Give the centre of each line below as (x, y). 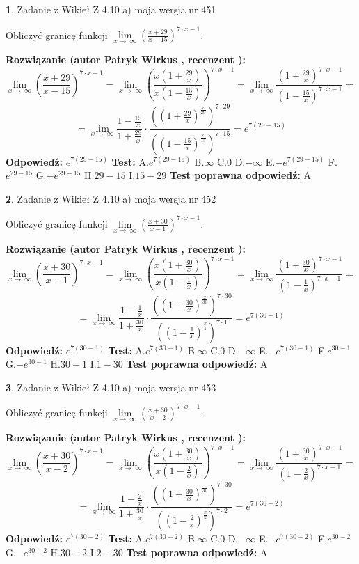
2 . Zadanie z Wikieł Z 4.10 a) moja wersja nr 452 (111, 198)
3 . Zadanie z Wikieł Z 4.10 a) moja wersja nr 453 (111, 387)
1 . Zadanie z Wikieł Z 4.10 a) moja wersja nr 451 (111, 9)
